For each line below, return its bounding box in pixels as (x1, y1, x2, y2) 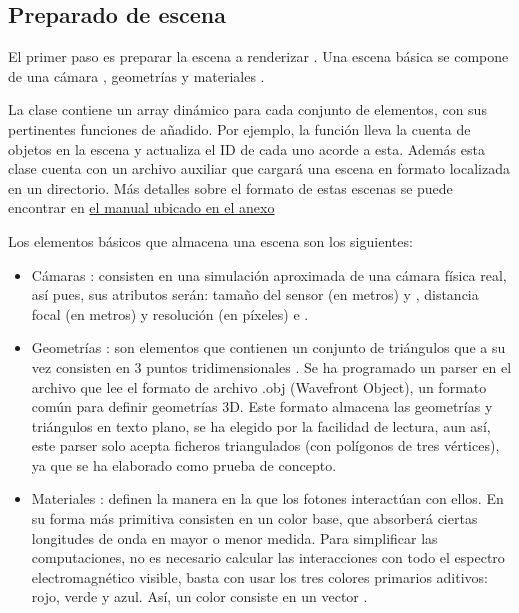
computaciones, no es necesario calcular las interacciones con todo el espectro (31, 547, 505, 568)
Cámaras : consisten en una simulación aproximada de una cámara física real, (31, 264, 507, 285)
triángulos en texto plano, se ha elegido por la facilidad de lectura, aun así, (31, 415, 491, 436)
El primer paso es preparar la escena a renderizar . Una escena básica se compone (8, 46, 509, 67)
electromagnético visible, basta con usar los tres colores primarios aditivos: (31, 566, 488, 587)
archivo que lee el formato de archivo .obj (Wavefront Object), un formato (31, 376, 487, 397)
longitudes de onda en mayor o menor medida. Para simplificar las (31, 527, 438, 548)
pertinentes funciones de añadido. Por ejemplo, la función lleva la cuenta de (8, 118, 471, 139)
